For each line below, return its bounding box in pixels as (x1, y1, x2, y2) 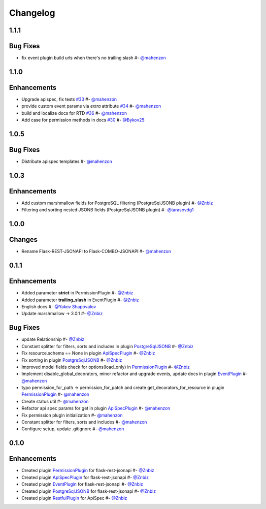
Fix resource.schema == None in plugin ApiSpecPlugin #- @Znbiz (21, 350, 155, 356)
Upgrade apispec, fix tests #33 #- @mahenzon (21, 96, 117, 102)
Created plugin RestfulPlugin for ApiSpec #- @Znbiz (21, 495, 128, 501)
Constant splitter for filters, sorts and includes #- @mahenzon (21, 419, 147, 425)
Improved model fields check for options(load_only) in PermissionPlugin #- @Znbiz (21, 364, 190, 370)
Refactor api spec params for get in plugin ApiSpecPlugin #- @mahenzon (21, 405, 170, 411)
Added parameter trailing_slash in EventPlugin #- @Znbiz (21, 297, 139, 303)
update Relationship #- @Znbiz (21, 336, 85, 342)
